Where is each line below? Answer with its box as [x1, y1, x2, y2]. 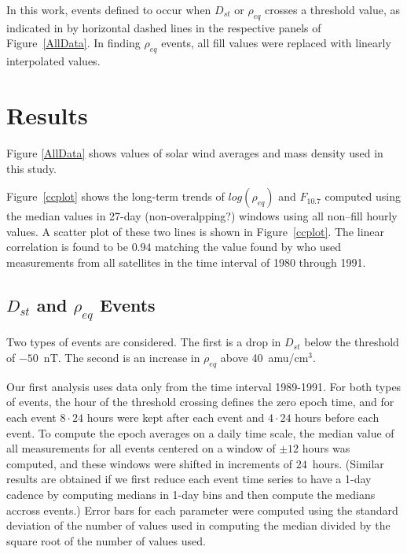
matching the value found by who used [155, 238, 342, 255]
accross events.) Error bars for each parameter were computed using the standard [6, 501, 398, 518]
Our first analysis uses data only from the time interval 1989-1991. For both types [6, 378, 401, 394]
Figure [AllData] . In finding [6, 35, 141, 51]
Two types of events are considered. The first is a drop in [6, 334, 281, 350]
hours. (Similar [312, 455, 384, 471]
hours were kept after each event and [86, 409, 265, 426]
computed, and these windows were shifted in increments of [6, 455, 292, 471]
